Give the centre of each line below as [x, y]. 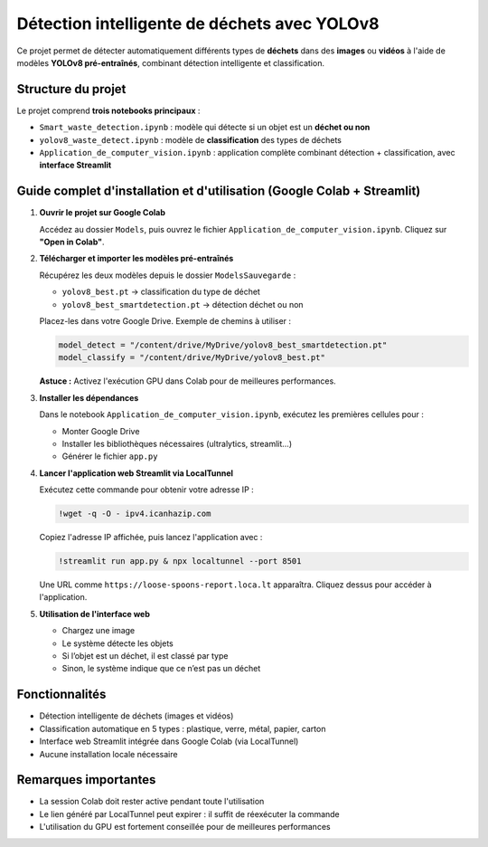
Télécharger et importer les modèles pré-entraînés [136, 259]
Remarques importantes [86, 780]
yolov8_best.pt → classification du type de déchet [161, 292]
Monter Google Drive [101, 431]
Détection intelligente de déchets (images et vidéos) [136, 716]
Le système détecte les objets [117, 643]
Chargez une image [99, 631]
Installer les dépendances [89, 397]
